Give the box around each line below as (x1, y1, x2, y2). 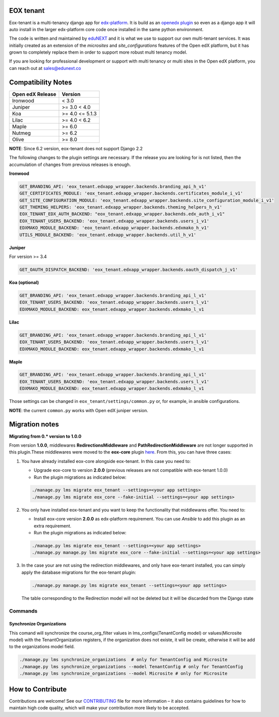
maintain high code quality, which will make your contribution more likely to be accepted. (9, 705, 190, 711)
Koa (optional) (9, 280, 39, 285)
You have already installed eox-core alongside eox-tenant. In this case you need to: (21, 458, 191, 464)
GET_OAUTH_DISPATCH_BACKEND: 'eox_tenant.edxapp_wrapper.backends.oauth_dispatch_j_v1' (19, 267, 238, 273)
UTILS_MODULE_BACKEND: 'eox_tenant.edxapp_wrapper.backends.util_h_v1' (19, 232, 197, 237)
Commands (9, 607, 38, 614)
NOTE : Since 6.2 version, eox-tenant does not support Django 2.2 (9, 145, 143, 151)
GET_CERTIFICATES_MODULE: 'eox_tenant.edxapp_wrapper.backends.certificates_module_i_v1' (19, 191, 244, 196)
